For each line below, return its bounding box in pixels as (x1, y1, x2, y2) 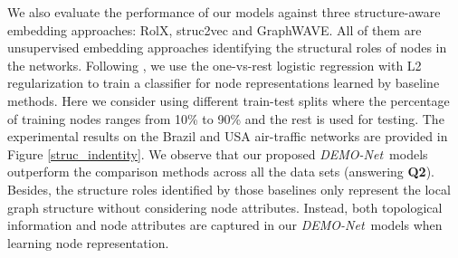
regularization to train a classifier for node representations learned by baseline (7, 73, 440, 92)
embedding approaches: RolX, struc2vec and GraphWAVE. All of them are (7, 20, 422, 39)
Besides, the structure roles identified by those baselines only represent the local (7, 179, 451, 198)
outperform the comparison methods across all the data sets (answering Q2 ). (7, 162, 434, 181)
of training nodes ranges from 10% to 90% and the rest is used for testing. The (7, 109, 444, 128)
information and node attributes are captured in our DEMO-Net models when (7, 215, 443, 234)
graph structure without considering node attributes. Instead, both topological (7, 197, 443, 216)
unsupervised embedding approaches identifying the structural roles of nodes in (7, 38, 447, 57)
